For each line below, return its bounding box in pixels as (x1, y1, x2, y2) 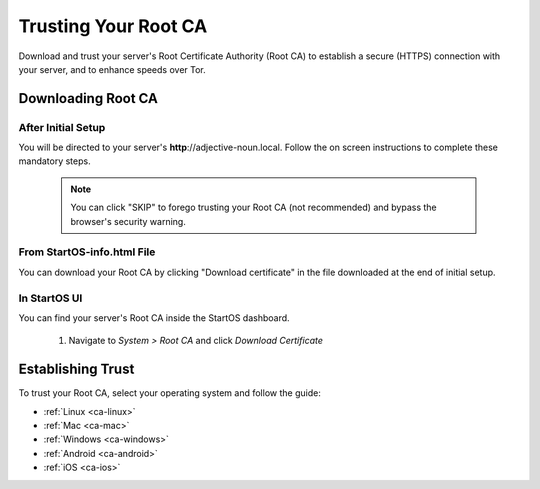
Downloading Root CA (18, 90, 159, 107)
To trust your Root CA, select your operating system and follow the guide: (18, 387, 322, 399)
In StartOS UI (18, 291, 83, 305)
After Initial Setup (18, 120, 106, 134)
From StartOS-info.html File (18, 245, 156, 259)
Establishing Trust (18, 361, 135, 378)
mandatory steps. (18, 155, 91, 167)
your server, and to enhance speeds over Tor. (18, 63, 207, 75)
